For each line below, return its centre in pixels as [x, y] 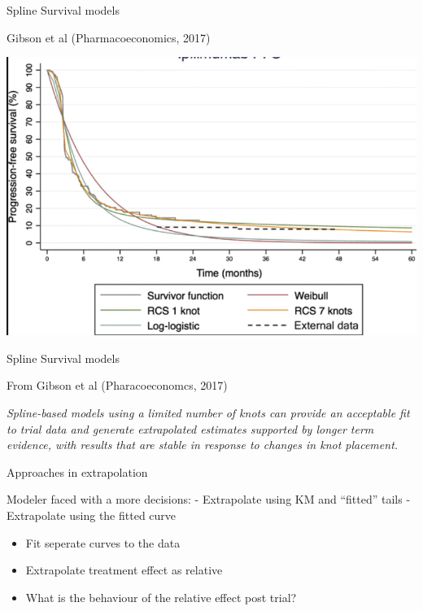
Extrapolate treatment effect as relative [124, 570]
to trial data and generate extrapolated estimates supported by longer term [190, 428]
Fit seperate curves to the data [103, 542]
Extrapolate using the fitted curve [92, 515]
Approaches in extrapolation [77, 471]
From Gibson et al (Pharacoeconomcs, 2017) [117, 385]
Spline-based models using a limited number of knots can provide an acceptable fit [208, 412]
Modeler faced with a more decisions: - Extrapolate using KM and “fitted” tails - [209, 499]
